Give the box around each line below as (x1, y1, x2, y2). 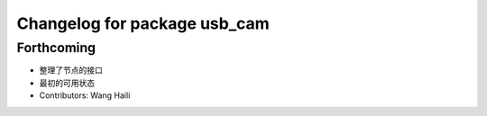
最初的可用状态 (39, 77, 95, 88)
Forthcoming (16, 40, 96, 56)
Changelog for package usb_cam (16, 13, 270, 33)
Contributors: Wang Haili (39, 90, 131, 101)
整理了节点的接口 (39, 65, 103, 76)
